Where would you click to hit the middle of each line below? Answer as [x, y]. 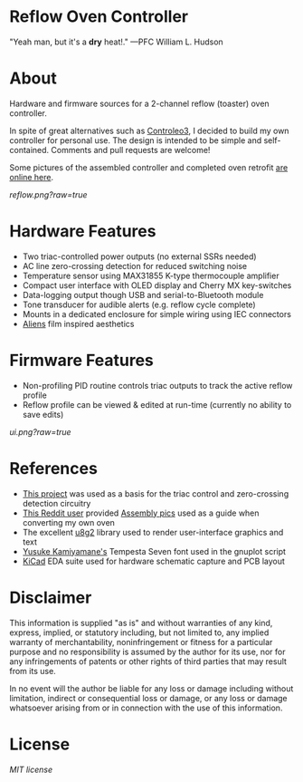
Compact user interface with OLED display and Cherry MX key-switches [157, 285]
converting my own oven [69, 522]
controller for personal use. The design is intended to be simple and [136, 140]
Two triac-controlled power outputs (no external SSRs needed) [139, 256]
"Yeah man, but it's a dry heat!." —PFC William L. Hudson [116, 42]
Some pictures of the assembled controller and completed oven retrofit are [149, 167]
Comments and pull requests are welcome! [131, 150]
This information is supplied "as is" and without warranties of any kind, [141, 623]
